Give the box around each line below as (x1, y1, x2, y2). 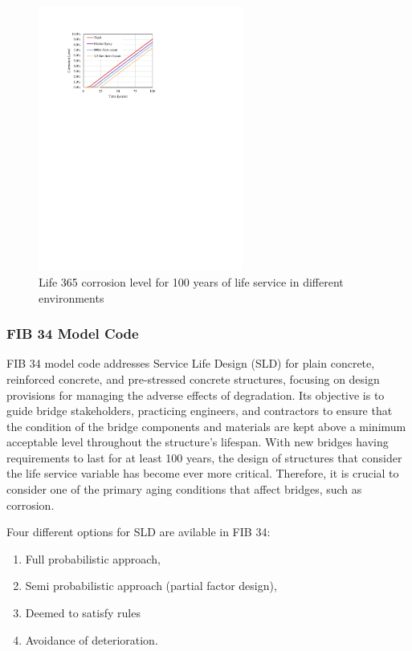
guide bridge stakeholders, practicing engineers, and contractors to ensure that (6, 402, 393, 419)
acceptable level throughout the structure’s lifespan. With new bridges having (6, 433, 389, 450)
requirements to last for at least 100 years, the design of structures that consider (6, 449, 402, 466)
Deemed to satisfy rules (25, 604, 141, 621)
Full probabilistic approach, (25, 550, 161, 567)
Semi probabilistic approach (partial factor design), (25, 577, 277, 594)
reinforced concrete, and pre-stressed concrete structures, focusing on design (6, 370, 380, 387)
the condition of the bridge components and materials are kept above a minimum (6, 417, 406, 434)
